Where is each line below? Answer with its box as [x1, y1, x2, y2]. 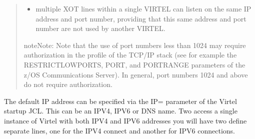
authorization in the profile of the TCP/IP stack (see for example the [23, 49, 237, 60]
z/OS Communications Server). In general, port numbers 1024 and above [23, 69, 248, 79]
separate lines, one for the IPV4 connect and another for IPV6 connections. [4, 125, 235, 135]
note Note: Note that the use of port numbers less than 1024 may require [23, 39, 246, 50]
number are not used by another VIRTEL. [35, 23, 165, 33]
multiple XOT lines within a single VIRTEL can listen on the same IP [35, 3, 251, 13]
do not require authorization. [23, 79, 112, 89]
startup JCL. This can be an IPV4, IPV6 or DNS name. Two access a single [4, 105, 237, 116]
